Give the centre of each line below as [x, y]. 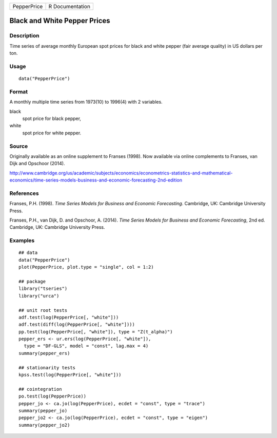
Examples [22, 241]
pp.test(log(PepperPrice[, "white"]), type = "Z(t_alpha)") [96, 332]
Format [19, 91]
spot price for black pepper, [52, 118]
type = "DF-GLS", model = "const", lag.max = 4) [86, 346]
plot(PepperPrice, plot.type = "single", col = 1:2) [86, 267]
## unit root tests [43, 310]
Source [19, 146]
